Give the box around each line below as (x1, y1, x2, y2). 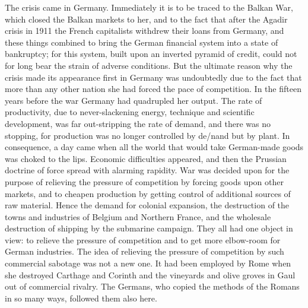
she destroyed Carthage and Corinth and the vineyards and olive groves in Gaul (5, 268, 296, 281)
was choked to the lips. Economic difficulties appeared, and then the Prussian (5, 152, 287, 164)
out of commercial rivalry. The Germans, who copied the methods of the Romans (5, 280, 300, 293)
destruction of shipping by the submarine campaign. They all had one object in (5, 222, 293, 234)
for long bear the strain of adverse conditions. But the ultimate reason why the (5, 59, 293, 71)
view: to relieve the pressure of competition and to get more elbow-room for (5, 233, 281, 246)
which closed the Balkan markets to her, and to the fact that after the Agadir (5, 12, 288, 25)
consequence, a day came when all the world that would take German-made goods (5, 141, 304, 153)
